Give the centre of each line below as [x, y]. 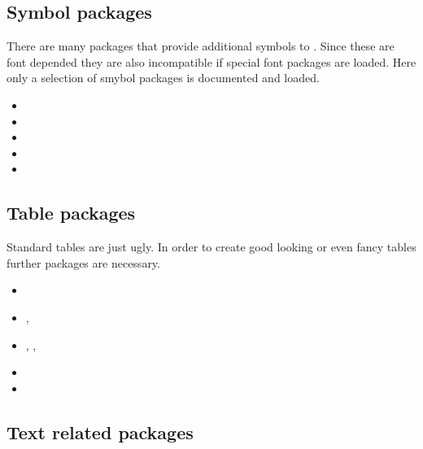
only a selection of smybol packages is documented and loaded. [163, 78]
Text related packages [100, 432]
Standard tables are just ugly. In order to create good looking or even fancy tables [211, 247]
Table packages [71, 213]
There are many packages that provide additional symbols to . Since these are [201, 46]
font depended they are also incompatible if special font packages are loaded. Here [211, 61]
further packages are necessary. [83, 262]
